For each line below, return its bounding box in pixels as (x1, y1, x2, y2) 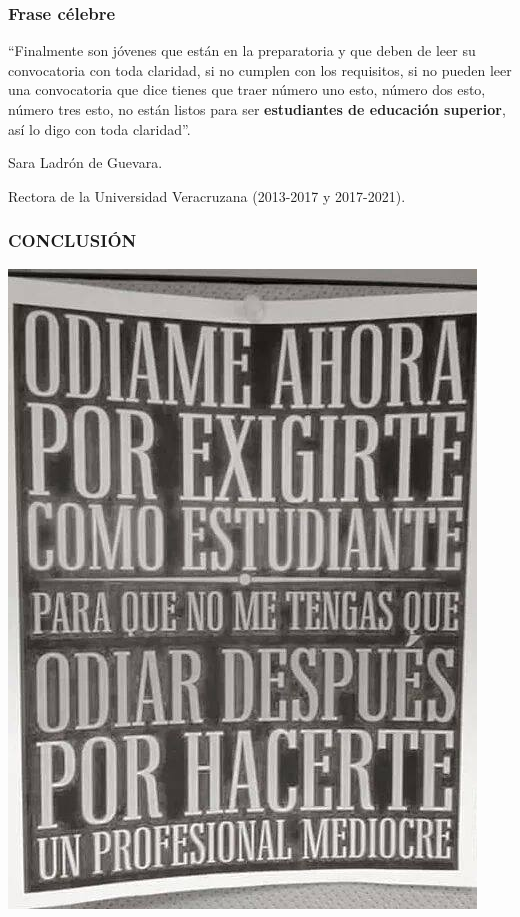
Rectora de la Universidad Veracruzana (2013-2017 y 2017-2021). (8, 185, 406, 206)
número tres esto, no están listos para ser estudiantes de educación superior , (8, 99, 506, 119)
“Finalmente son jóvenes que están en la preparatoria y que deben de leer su (8, 40, 476, 61)
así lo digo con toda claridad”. (8, 118, 191, 139)
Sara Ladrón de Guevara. (8, 152, 163, 173)
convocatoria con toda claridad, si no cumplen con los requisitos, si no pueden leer (8, 59, 512, 80)
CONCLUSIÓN (8, 228, 137, 253)
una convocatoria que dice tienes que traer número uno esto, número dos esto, (8, 79, 486, 100)
